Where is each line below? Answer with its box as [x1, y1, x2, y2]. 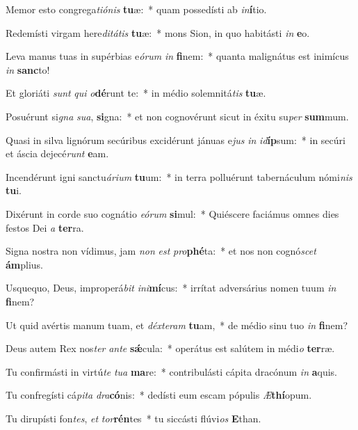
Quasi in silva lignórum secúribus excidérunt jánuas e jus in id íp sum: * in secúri [6, 132, 345, 147]
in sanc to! [6, 62, 50, 77]
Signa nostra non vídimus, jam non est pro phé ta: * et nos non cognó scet [6, 244, 316, 258]
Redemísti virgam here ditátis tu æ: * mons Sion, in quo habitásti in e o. [6, 25, 310, 40]
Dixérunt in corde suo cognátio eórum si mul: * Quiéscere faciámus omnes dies [6, 206, 339, 221]
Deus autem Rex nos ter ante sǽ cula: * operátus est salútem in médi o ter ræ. [6, 341, 335, 356]
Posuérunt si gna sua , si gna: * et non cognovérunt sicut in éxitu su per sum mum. [6, 109, 349, 123]
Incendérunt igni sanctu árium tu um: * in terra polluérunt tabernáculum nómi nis [6, 169, 352, 184]
